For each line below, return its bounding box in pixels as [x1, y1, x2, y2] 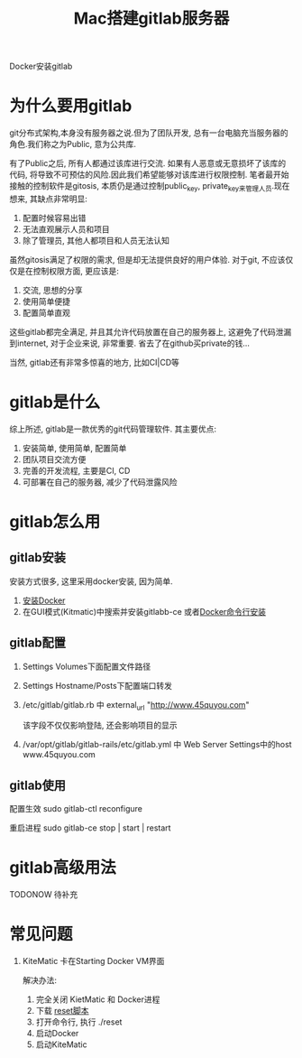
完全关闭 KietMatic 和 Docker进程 [35, 994, 160, 1005]
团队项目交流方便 [22, 453, 87, 465]
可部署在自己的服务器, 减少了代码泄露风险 [22, 476, 178, 487]
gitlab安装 [9, 550, 66, 565]
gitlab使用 [9, 777, 66, 793]
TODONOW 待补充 [9, 889, 78, 900]
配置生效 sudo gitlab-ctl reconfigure [9, 803, 142, 814]
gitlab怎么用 [9, 512, 101, 533]
